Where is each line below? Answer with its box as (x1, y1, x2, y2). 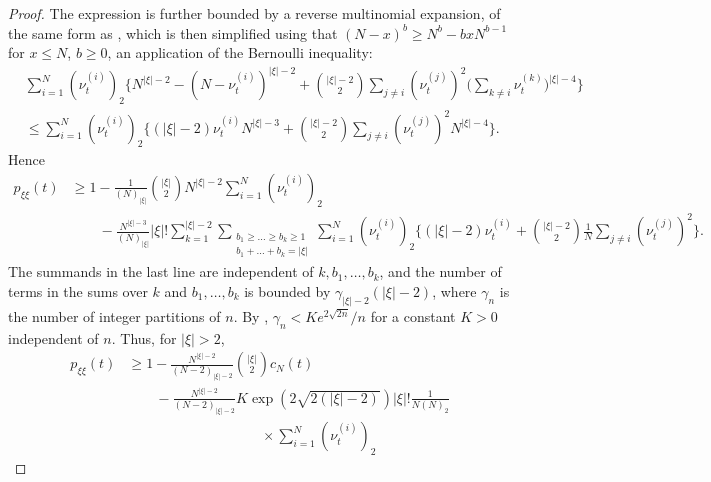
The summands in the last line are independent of (8, 261, 314, 282)
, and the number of (379, 261, 502, 282)
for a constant (370, 305, 456, 326)
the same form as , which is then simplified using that (8, 22, 338, 43)
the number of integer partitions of (8, 305, 221, 326)
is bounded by (244, 280, 331, 301)
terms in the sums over (8, 280, 148, 301)
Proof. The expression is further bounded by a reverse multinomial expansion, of (8, 3, 501, 23)
